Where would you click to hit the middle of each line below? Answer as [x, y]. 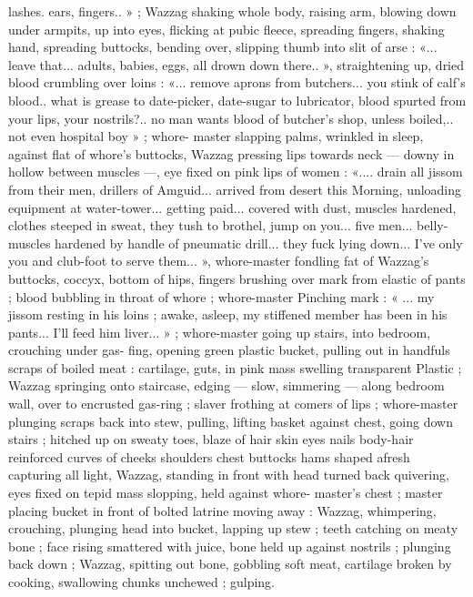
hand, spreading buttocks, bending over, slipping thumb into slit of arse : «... [223, 47]
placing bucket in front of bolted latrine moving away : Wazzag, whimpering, [222, 510]
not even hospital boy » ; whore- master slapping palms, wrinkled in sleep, [216, 136]
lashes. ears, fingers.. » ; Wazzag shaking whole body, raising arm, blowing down [232, 11]
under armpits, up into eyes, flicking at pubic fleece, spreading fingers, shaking [226, 29]
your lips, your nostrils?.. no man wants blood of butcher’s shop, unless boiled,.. [231, 118]
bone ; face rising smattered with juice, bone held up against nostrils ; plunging [230, 546]
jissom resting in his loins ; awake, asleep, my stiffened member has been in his [228, 314]
